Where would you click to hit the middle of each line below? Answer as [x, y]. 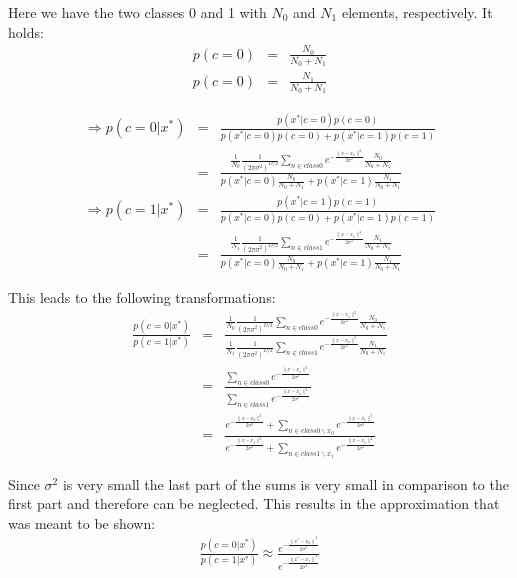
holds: [26, 31]
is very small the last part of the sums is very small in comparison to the [285, 483]
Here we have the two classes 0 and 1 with [137, 12]
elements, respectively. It [417, 12]
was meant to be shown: [82, 522]
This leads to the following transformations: [142, 296]
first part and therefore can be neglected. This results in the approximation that [254, 503]
